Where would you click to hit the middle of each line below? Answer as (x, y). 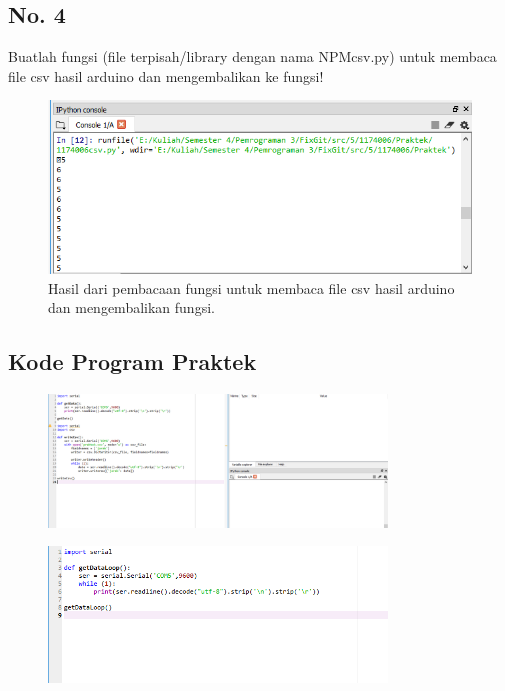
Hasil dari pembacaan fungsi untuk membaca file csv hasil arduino (251, 287)
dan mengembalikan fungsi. (131, 307)
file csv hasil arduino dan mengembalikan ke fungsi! (166, 75)
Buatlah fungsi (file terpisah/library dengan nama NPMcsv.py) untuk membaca (252, 56)
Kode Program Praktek (132, 361)
